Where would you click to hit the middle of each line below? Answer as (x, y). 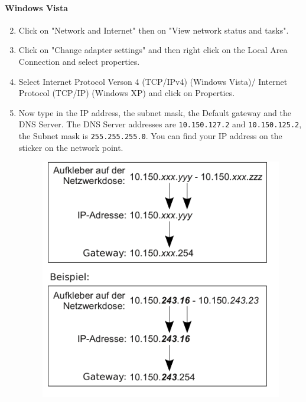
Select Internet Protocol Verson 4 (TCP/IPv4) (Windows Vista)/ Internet (153, 81)
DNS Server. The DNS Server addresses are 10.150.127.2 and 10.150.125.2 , (160, 124)
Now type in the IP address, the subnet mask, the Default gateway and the (155, 112)
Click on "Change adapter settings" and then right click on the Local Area (153, 50)
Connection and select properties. (79, 61)
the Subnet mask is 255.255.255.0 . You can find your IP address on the (150, 136)
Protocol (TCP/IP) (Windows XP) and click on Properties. (127, 93)
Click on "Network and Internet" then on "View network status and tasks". (154, 30)
